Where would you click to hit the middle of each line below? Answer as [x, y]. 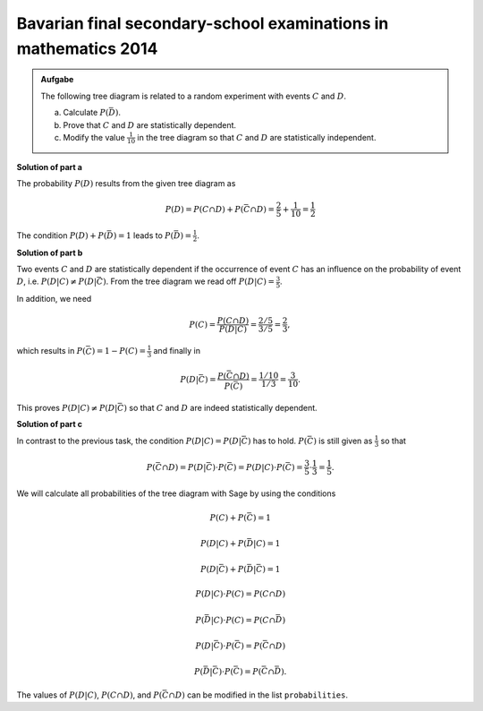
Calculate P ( [86, 113]
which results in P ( [51, 351]
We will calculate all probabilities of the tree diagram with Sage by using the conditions [176, 493]
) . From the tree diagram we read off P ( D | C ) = [189, 281]
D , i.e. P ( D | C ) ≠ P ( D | [57, 281]
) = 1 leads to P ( [144, 235]
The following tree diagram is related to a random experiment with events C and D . [193, 96]
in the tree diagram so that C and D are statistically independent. [257, 137]
